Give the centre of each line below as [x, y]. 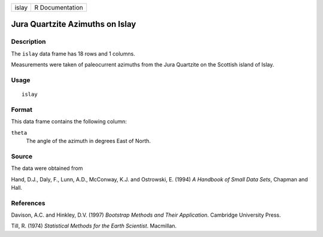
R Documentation [59, 7]
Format [22, 110]
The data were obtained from [47, 168]
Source [22, 156]
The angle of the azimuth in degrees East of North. [89, 141]
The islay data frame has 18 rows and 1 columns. [73, 53]
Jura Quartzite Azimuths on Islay [74, 24]
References [28, 203]
